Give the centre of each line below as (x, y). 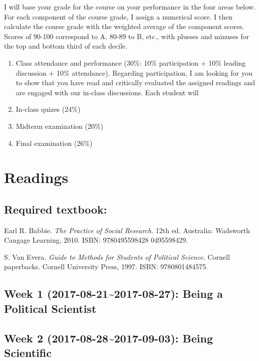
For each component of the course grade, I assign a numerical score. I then (118, 16)
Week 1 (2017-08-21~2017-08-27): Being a (113, 294)
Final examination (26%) (54, 143)
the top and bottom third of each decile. (66, 46)
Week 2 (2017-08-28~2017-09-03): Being (108, 338)
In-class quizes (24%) (48, 109)
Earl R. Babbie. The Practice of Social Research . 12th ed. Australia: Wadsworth (127, 230)
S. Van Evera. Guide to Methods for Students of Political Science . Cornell (117, 256)
